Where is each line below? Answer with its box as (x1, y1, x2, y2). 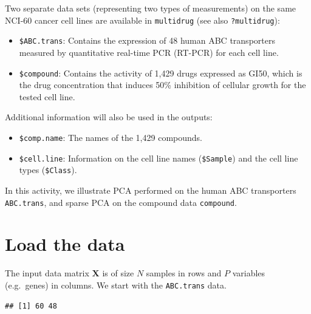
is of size (102, 267, 134, 279)
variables (232, 267, 265, 279)
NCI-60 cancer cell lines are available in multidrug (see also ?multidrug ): (5, 13, 280, 26)
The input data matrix (5, 267, 89, 279)
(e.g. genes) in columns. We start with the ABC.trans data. (5, 278, 227, 291)
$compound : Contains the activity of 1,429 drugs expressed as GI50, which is (19, 66, 302, 79)
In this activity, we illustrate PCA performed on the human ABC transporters (5, 183, 296, 196)
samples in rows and (146, 267, 222, 279)
